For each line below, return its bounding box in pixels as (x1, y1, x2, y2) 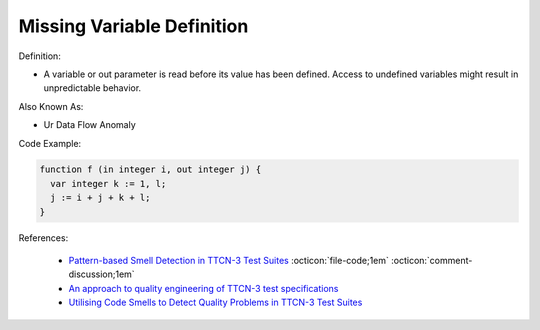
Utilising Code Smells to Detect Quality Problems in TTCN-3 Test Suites (68, 296, 363, 309)
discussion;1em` (68, 268, 135, 280)
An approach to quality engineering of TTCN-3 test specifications (68, 282, 339, 294)
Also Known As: (18, 100, 84, 112)
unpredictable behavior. (43, 82, 142, 94)
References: (18, 231, 69, 244)
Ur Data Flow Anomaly (43, 119, 137, 131)
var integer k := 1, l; (50, 178, 167, 189)
